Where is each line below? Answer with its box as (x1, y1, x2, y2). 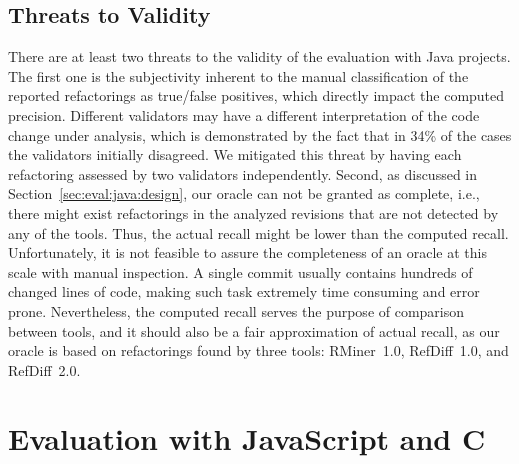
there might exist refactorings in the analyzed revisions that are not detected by (8, 202, 499, 223)
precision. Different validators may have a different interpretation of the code (8, 104, 480, 125)
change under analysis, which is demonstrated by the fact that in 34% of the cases (8, 124, 512, 145)
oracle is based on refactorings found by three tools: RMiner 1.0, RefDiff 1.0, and (8, 340, 509, 361)
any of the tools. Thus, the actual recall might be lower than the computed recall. (8, 222, 509, 243)
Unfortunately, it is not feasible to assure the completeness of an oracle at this (8, 242, 487, 263)
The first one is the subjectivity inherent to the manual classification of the (8, 65, 469, 86)
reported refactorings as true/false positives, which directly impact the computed (8, 85, 505, 106)
